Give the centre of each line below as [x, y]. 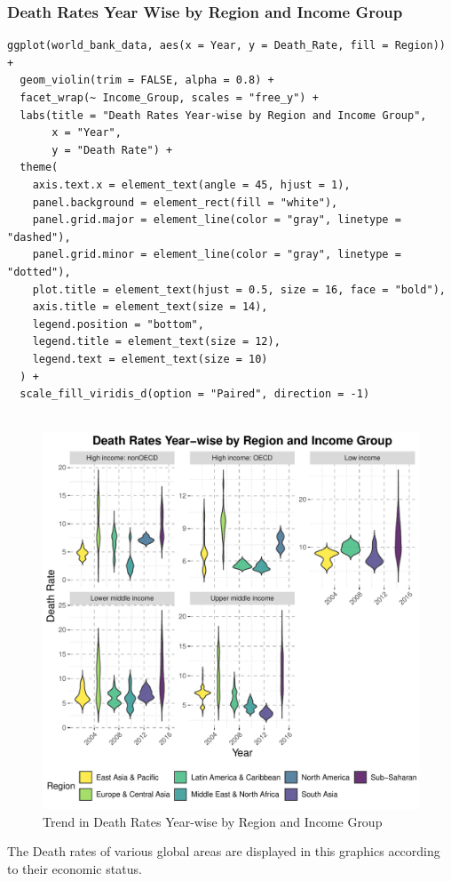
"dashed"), [39, 237]
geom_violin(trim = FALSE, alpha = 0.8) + [147, 80]
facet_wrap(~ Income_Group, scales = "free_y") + [169, 98]
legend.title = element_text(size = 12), [156, 342]
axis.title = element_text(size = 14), [150, 307]
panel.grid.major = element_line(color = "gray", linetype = [217, 220]
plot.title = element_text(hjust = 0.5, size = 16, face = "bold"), [239, 289]
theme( [39, 168]
